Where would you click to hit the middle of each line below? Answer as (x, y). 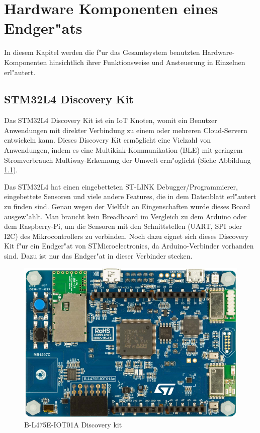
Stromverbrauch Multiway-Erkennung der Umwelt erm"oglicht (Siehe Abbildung (127, 160)
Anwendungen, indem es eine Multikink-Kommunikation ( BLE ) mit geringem (123, 150)
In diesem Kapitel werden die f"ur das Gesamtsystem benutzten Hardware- (119, 52)
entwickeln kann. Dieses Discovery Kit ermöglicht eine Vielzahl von (107, 140)
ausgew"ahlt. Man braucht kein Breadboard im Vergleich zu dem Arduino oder (125, 216)
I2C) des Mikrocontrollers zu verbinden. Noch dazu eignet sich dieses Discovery (126, 236)
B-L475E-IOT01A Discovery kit (73, 424)
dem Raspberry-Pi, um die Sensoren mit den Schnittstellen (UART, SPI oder (123, 226)
